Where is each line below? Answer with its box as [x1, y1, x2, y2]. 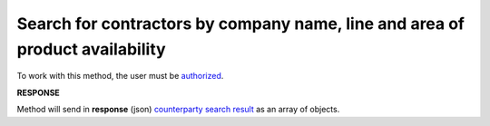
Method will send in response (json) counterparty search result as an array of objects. [16, 104, 340, 115]
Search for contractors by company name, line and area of [16, 14, 465, 34]
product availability [16, 39, 167, 59]
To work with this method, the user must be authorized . [16, 71, 224, 82]
